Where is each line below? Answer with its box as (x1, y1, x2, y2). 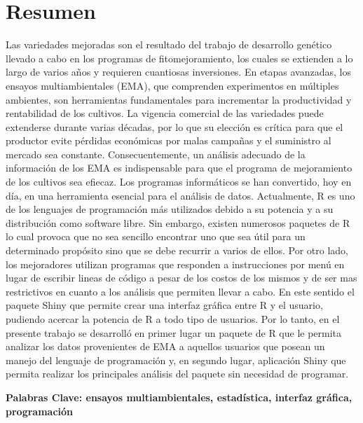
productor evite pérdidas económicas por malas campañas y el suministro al (6, 133, 331, 148)
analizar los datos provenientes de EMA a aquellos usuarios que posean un (6, 339, 325, 354)
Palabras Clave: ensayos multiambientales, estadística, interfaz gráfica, (6, 389, 352, 404)
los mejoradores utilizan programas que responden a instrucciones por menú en (6, 256, 345, 271)
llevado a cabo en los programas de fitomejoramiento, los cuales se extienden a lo (6, 50, 353, 65)
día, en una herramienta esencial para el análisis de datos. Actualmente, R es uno (6, 188, 355, 202)
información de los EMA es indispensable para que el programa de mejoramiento (6, 160, 352, 175)
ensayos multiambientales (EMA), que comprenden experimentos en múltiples (6, 78, 339, 92)
